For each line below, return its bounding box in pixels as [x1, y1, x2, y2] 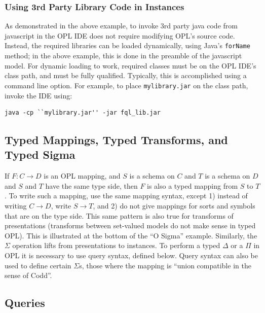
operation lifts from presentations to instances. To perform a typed [12, 240, 220, 251]
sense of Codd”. [5, 270, 52, 281]
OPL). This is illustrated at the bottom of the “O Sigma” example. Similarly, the [5, 230, 257, 240]
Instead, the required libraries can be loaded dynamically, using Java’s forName [5, 40, 250, 51]
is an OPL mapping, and [44, 170, 121, 181]
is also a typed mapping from [147, 180, 238, 191]
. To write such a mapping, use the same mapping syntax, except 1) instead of [5, 190, 248, 201]
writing [5, 200, 27, 211]
